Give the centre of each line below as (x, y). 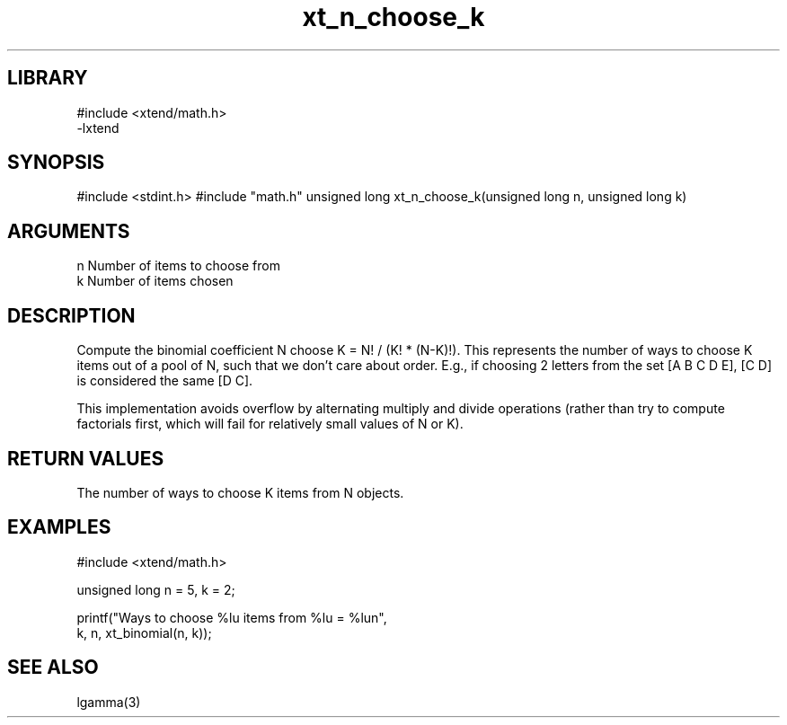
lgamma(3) (109, 702)
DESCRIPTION (71, 315)
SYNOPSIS (56, 163)
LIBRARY (48, 78)
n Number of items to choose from (178, 266)
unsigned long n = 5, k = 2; (156, 589)
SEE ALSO (53, 668)
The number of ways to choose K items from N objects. (240, 492)
